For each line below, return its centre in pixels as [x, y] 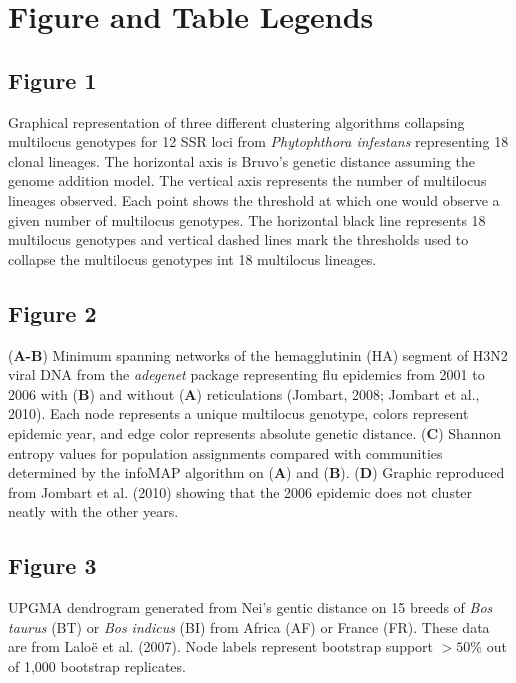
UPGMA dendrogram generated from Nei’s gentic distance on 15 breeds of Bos [250, 607]
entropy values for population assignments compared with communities [225, 452]
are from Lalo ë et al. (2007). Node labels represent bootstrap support [221, 646]
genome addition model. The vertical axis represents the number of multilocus [247, 180]
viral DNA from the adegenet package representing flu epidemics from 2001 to [246, 374]
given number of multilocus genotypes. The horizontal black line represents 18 [247, 219]
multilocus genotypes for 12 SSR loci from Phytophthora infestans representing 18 [258, 141]
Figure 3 [52, 565]
